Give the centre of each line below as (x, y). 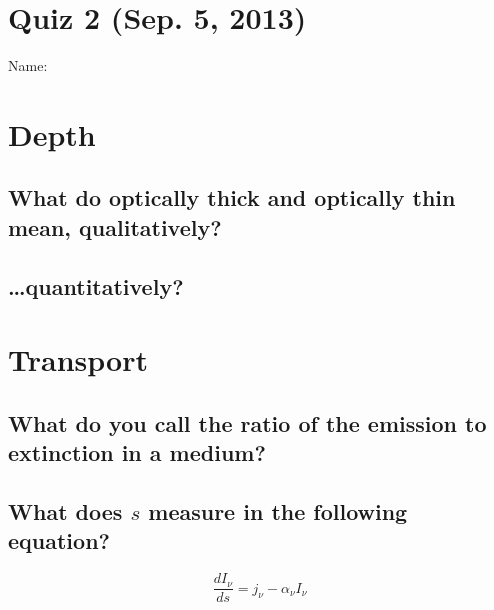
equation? (59, 540)
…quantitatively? (96, 285)
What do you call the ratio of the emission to (247, 422)
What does (65, 510)
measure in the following (278, 510)
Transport (78, 359)
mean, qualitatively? (115, 226)
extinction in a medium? (137, 452)
